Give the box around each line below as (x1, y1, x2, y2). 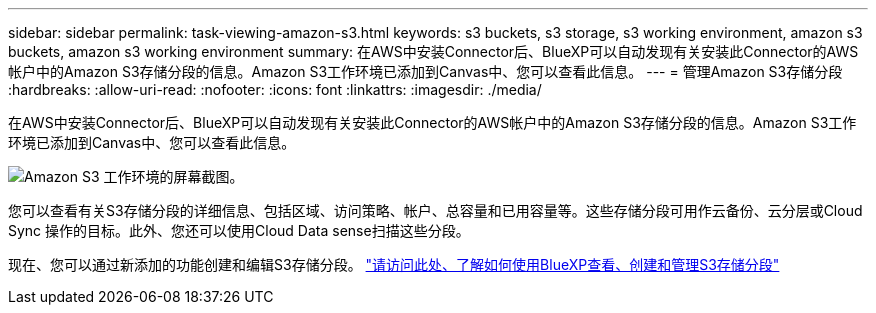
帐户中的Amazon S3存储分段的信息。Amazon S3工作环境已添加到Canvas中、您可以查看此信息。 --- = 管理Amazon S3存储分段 (8, 63, 843, 80)
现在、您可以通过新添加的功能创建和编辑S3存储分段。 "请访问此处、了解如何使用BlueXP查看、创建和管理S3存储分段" (8, 256, 780, 273)
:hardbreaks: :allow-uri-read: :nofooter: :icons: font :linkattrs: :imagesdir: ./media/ (8, 81, 542, 98)
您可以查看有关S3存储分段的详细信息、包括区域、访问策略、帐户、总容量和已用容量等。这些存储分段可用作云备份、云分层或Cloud (8, 202, 863, 219)
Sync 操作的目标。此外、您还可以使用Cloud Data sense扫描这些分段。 (8, 222, 470, 239)
